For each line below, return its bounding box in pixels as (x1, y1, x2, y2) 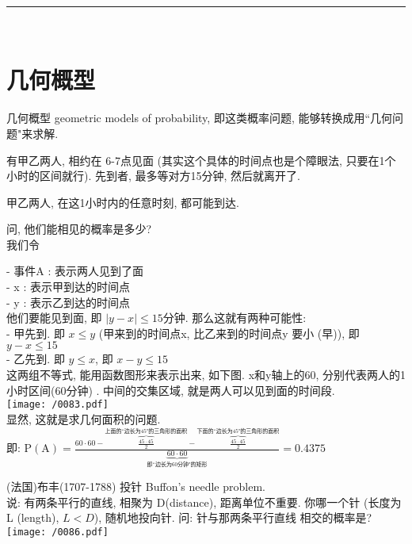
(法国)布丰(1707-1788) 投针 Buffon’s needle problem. (6, 478, 265, 495)
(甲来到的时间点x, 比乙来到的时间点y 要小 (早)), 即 (98, 324, 360, 341)
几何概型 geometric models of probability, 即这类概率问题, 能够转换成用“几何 (6, 109, 393, 126)
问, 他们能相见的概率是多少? (6, 220, 152, 237)
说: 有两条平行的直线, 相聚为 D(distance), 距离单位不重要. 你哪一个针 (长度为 (6, 493, 402, 510)
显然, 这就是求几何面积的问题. (6, 410, 161, 427)
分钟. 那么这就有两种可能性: (162, 309, 307, 326)
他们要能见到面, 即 (6, 309, 102, 326)
